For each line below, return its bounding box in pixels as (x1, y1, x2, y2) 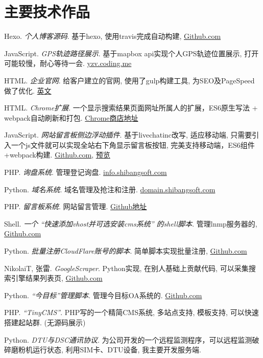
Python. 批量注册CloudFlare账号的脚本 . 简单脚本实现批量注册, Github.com (4, 245, 247, 256)
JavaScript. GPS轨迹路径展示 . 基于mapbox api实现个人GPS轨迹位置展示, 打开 (4, 48, 259, 58)
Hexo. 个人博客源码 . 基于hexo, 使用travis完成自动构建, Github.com (4, 31, 221, 41)
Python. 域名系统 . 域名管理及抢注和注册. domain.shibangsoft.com (4, 184, 216, 194)
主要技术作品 (4, 1, 90, 22)
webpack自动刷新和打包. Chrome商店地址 (4, 112, 138, 123)
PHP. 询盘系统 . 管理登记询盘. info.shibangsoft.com (4, 167, 167, 177)
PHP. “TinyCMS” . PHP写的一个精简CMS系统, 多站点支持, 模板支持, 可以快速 (4, 307, 259, 318)
